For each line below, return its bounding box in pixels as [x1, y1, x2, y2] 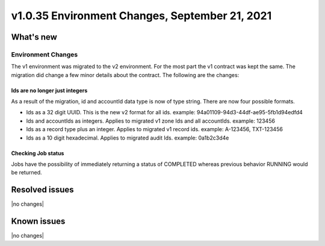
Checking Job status [11, 149, 64, 156]
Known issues [11, 217, 66, 227]
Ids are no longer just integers [11, 87, 88, 94]
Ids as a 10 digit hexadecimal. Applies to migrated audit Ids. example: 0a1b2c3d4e [26, 134, 229, 141]
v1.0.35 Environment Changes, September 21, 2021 [11, 9, 272, 22]
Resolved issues [11, 185, 75, 195]
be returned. [11, 169, 42, 176]
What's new [11, 32, 57, 42]
